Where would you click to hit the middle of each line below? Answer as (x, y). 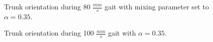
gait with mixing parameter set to (157, 6)
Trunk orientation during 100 (49, 33)
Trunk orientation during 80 (47, 6)
